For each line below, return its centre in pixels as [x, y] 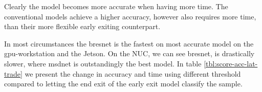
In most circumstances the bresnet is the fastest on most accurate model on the [129, 43]
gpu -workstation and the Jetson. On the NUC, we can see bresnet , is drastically [129, 53]
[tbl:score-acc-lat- [231, 63]
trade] [13, 73]
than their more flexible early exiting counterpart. [82, 26]
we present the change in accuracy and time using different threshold [133, 73]
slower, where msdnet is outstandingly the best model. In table [103, 63]
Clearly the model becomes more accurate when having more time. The [116, 6]
